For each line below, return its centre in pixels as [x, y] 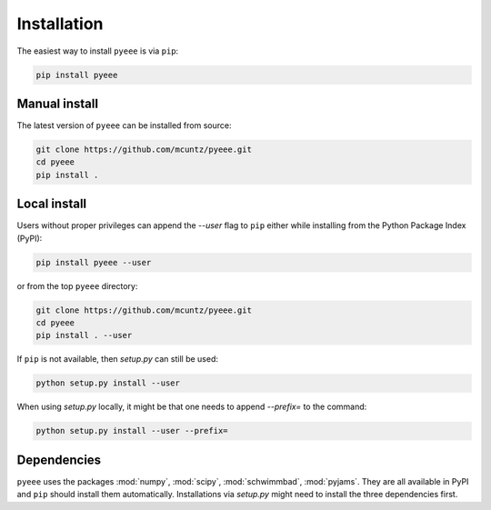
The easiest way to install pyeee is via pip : [98, 51]
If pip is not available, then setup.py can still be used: [117, 359]
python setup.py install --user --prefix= [132, 431]
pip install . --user [84, 335]
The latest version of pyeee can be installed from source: [124, 125]
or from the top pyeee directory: [77, 285]
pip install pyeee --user [94, 262]
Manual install [58, 103]
